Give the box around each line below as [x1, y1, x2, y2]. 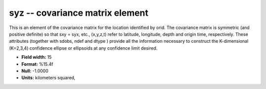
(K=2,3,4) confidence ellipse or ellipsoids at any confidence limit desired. [9, 45, 158, 51]
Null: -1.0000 [21, 68, 49, 74]
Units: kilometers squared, [21, 75, 76, 81]
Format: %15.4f [21, 61, 54, 67]
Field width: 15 [21, 54, 52, 60]
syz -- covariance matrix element [9, 7, 149, 18]
